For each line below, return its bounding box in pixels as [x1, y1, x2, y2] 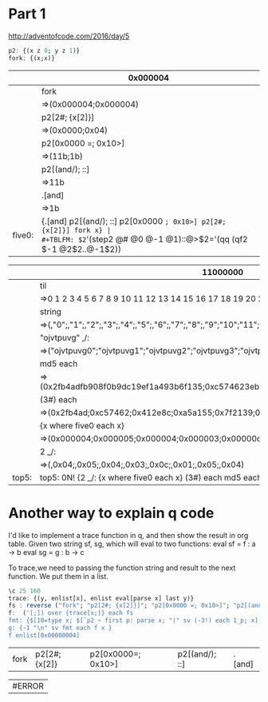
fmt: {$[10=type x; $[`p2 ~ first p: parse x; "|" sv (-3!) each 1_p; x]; [8, 616, 262, 624]
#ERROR [12, 680, 44, 692]
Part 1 [8, 5, 46, 23]
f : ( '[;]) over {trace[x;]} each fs [8, 609, 134, 617]
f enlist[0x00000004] [8, 631, 81, 640]
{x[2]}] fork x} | [41, 225, 112, 234]
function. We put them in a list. [8, 571, 109, 580]
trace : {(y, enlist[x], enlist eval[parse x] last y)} [8, 594, 195, 602]
